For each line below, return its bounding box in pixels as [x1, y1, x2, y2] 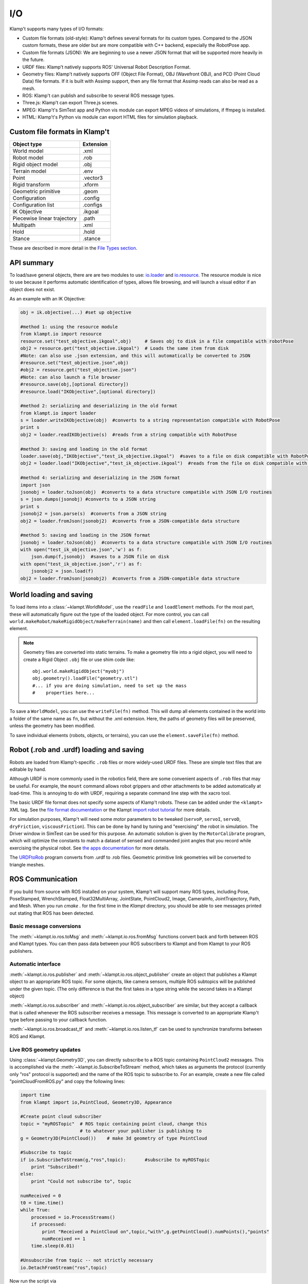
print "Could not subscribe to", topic [31, 1178, 132, 1184]
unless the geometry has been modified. [9, 723, 95, 729]
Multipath [12, 221, 36, 229]
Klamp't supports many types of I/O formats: [9, 26, 104, 32]
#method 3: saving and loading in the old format [20, 446, 148, 452]
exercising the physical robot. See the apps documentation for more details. [9, 845, 170, 851]
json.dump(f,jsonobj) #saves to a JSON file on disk [31, 554, 169, 560]
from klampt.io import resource [20, 331, 102, 337]
